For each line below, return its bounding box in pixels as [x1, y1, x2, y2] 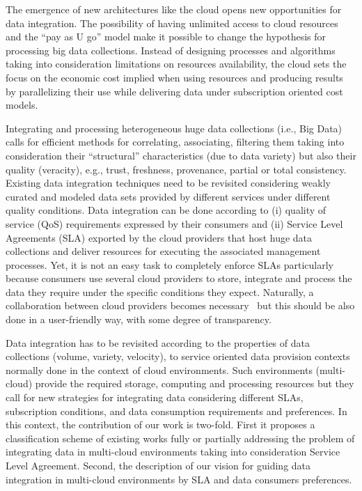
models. [6, 98, 38, 112]
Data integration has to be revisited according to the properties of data [6, 335, 310, 350]
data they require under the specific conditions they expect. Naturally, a [6, 284, 314, 299]
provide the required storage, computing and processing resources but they [35, 376, 354, 391]
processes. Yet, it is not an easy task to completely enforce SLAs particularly [6, 257, 334, 272]
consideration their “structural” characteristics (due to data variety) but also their [6, 148, 356, 162]
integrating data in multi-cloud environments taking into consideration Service [6, 444, 340, 459]
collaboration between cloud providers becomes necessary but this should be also [6, 298, 355, 313]
